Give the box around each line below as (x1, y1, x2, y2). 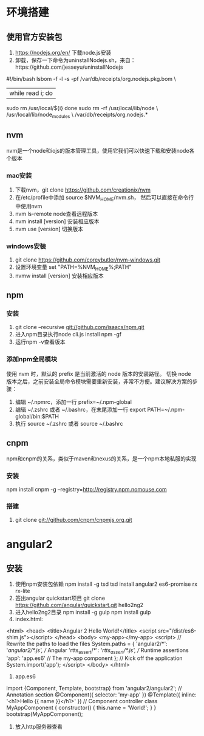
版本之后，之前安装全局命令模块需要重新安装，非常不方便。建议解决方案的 (6, 378, 192, 385)
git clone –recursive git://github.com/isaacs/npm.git (15, 324, 144, 331)
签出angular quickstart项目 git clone (15, 594, 105, 602)
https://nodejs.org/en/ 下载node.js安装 (15, 49, 112, 56)
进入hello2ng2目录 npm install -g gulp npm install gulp (15, 609, 151, 616)
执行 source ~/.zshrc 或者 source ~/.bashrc (15, 420, 123, 427)
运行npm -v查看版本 (15, 338, 66, 345)
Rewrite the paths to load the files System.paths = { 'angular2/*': (6, 640, 168, 648)
